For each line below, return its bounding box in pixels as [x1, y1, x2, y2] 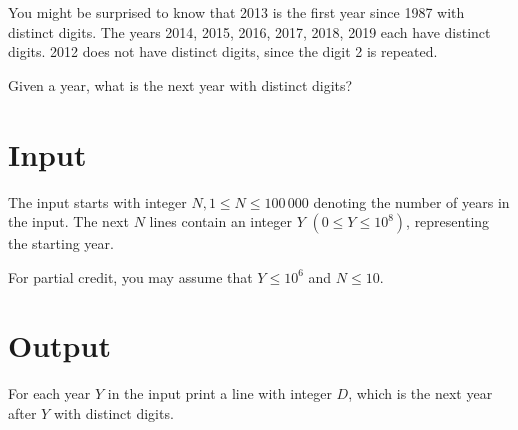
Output [8, 325, 111, 366]
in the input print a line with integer [107, 383, 332, 404]
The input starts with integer [8, 191, 187, 212]
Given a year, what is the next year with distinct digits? [8, 74, 353, 95]
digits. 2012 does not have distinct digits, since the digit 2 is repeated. [8, 41, 438, 62]
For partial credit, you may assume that [8, 266, 253, 287]
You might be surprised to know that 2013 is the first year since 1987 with [8, 2, 465, 22]
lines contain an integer [149, 211, 292, 232]
